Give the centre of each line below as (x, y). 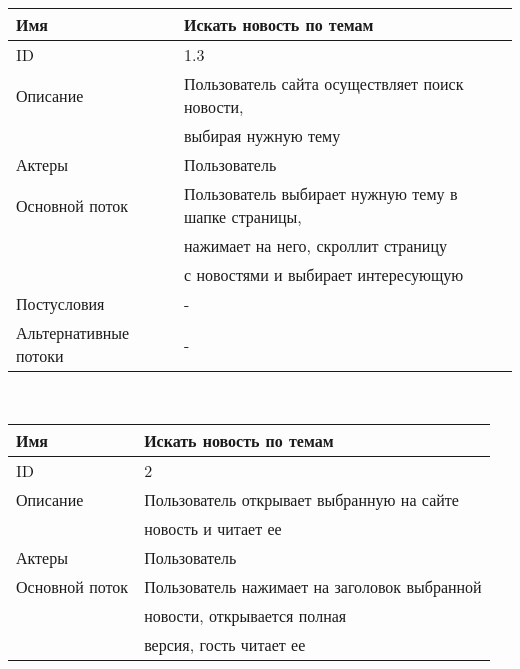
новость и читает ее (213, 528)
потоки (40, 355)
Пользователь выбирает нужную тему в (320, 193)
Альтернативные (73, 332)
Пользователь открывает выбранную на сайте (301, 499)
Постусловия (60, 303)
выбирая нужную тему (262, 135)
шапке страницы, (242, 216)
